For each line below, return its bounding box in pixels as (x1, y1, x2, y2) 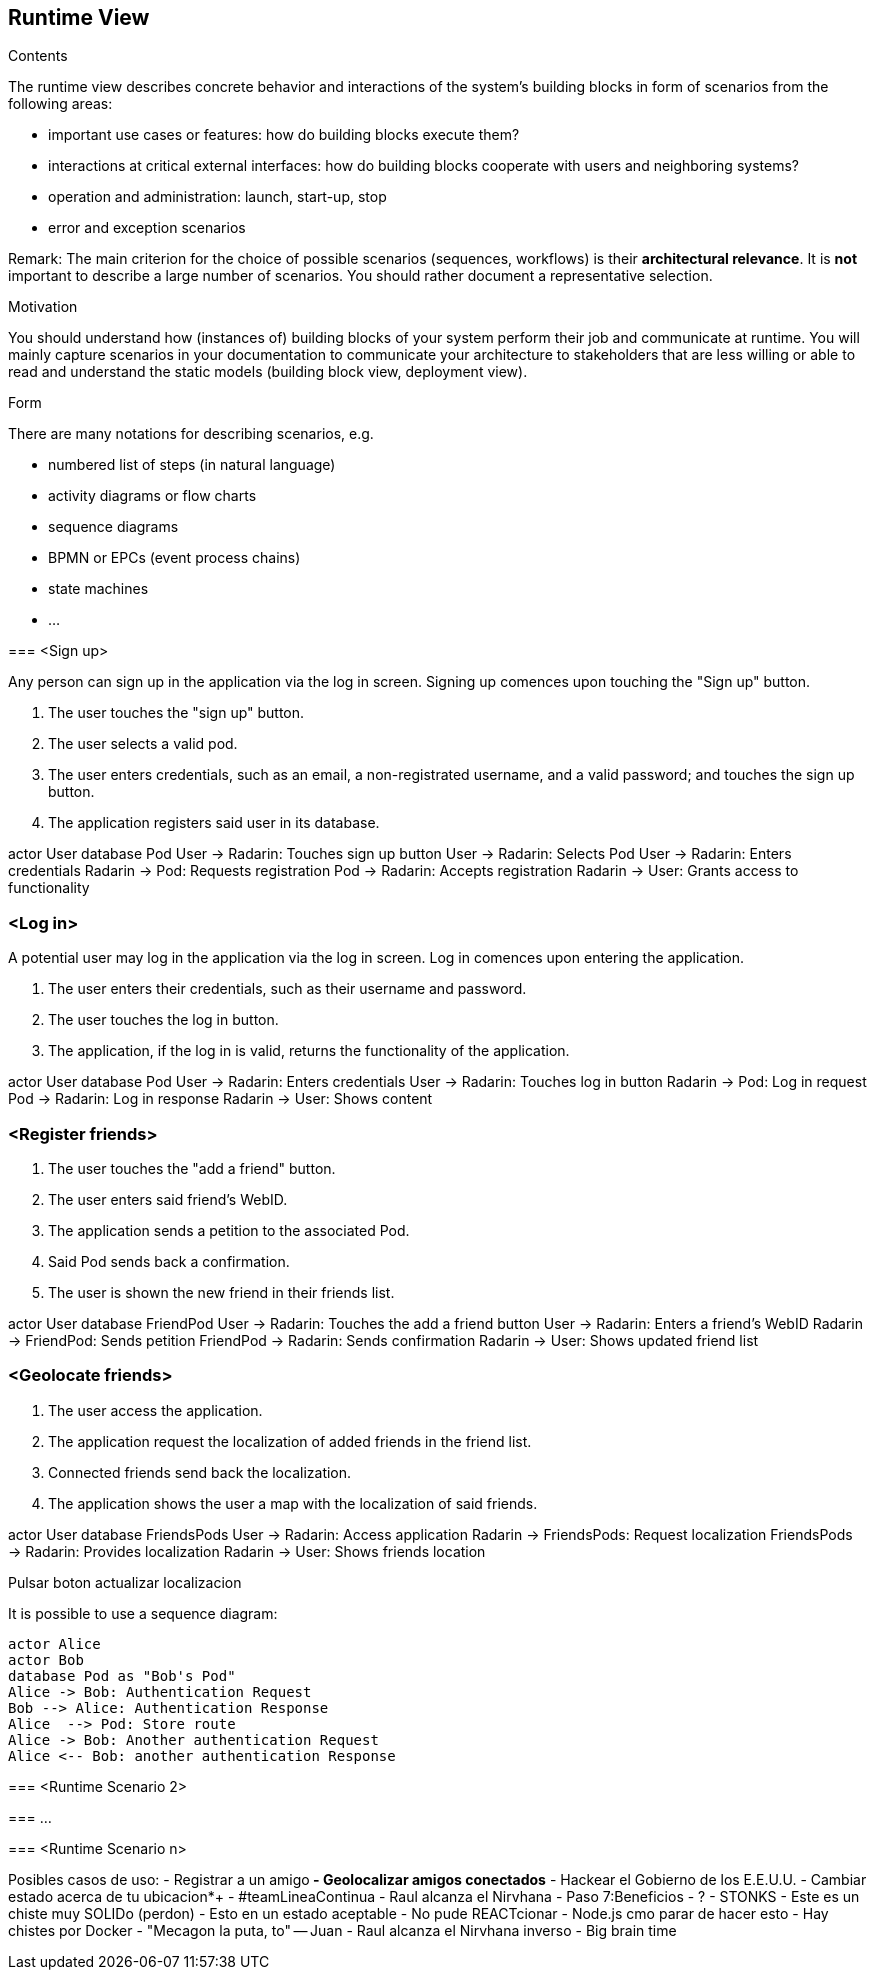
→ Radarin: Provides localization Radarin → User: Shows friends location (8, 1542, 486, 1560)
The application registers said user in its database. (48, 814, 380, 832)
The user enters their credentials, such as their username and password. (48, 980, 527, 998)
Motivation (8, 298, 78, 316)
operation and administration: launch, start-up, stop (48, 188, 387, 206)
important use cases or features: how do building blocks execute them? (48, 126, 520, 144)
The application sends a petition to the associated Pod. (48, 1221, 410, 1239)
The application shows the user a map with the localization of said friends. (48, 1494, 538, 1512)
